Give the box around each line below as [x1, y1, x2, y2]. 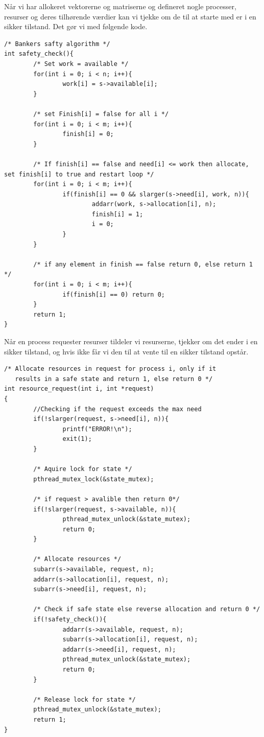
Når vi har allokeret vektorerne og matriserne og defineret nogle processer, [4, 1, 236, 11]
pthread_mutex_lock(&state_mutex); [33, 475, 154, 483]
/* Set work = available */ [33, 60, 129, 68]
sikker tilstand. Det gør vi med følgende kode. [4, 21, 148, 32]
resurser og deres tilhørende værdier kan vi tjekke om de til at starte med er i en [4, 11, 256, 21]
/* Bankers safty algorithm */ [4, 40, 110, 48]
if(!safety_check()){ [33, 616, 107, 623]
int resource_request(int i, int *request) [4, 385, 154, 393]
